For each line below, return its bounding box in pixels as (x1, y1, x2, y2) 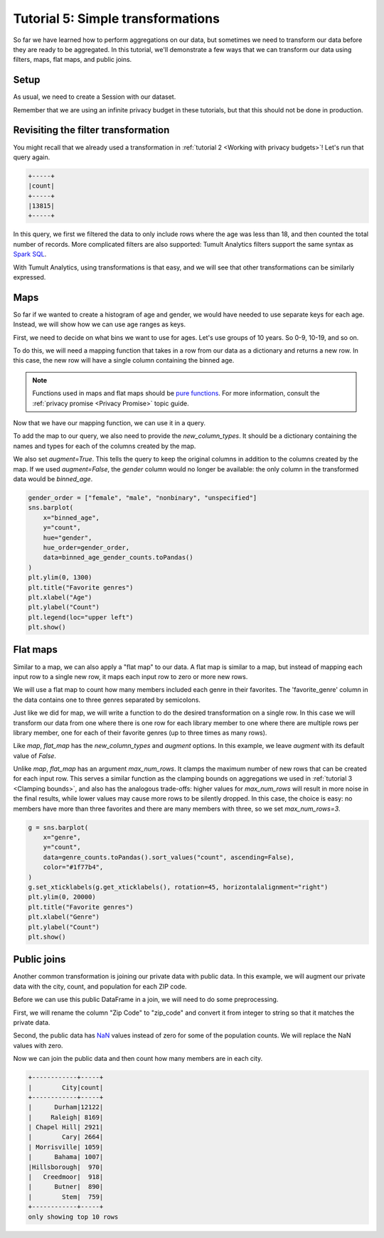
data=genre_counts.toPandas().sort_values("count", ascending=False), (43, 853, 295, 861)
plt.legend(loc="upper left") (28, 613, 134, 621)
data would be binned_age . (13, 475, 93, 483)
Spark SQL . (13, 250, 47, 259)
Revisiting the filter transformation (13, 124, 170, 137)
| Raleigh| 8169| (28, 1113, 104, 1121)
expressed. (13, 273, 46, 282)
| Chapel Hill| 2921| (28, 1124, 104, 1131)
